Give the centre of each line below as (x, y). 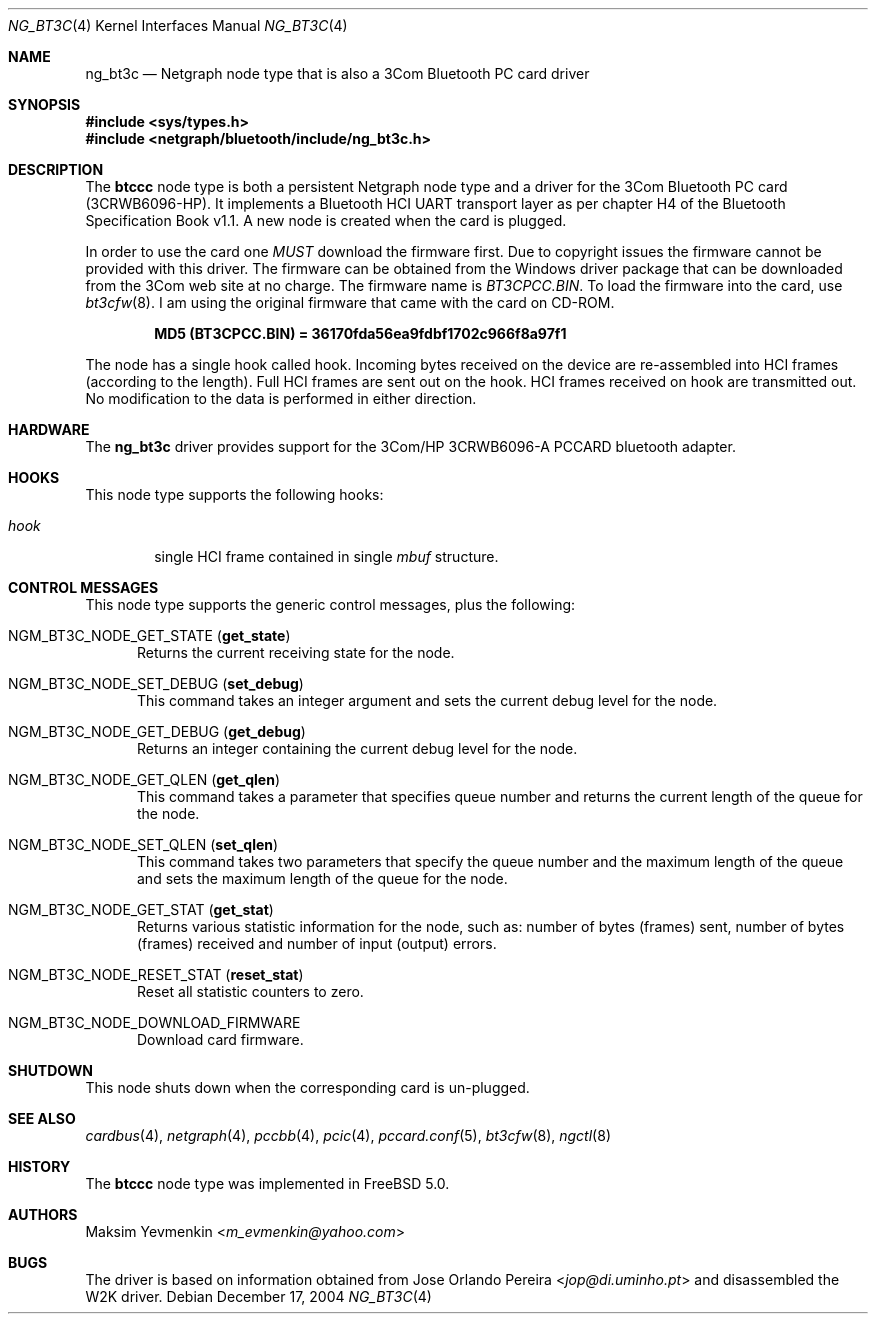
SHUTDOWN (50, 1070)
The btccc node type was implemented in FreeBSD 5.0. (267, 1183)
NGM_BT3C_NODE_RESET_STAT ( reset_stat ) (156, 974)
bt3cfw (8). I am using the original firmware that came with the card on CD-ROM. (350, 302)
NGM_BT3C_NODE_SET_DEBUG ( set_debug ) (156, 683)
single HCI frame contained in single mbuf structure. (326, 556)
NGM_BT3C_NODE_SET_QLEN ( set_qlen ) (143, 844)
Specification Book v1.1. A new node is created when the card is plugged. (326, 220)
